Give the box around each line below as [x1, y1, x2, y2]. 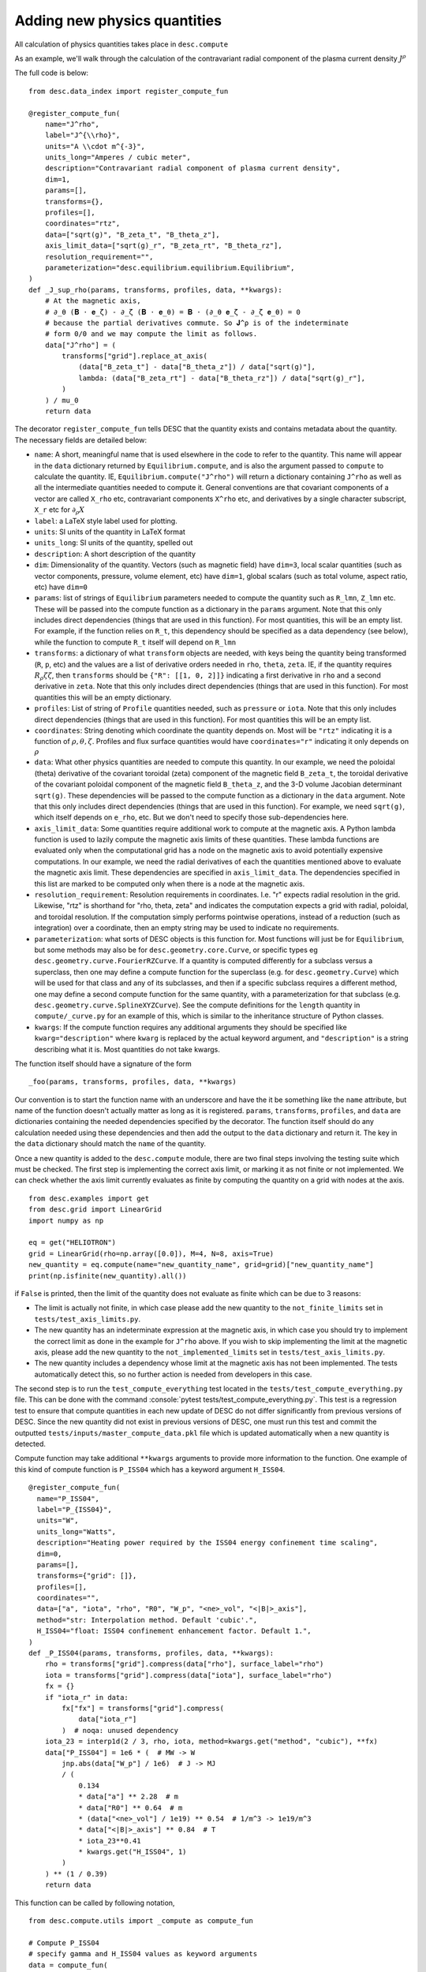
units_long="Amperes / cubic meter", [44, 153, 191, 162]
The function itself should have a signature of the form [14, 1059, 192, 1068]
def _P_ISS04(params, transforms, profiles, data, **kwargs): [28, 1649, 275, 1658]
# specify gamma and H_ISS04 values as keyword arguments [28, 1949, 258, 1959]
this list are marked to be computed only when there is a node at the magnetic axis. [34, 879, 305, 888]
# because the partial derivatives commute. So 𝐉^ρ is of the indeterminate [44, 318, 349, 327]
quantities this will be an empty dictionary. [34, 693, 172, 702]
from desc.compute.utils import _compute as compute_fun [28, 1917, 254, 1925]
